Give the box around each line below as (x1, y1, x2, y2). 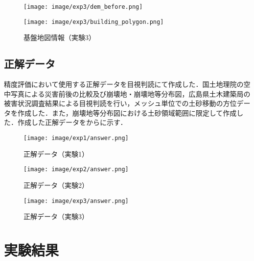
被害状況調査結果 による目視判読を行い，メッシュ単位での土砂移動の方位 (4, 98, 237, 108)
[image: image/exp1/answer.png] (23, 135, 129, 142)
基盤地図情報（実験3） (23, 32, 95, 42)
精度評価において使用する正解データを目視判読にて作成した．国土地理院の (4, 79, 244, 89)
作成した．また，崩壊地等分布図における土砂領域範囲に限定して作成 (17, 107, 237, 118)
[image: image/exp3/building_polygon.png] (23, 18, 164, 25)
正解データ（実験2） (23, 180, 89, 190)
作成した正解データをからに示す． (17, 117, 127, 127)
